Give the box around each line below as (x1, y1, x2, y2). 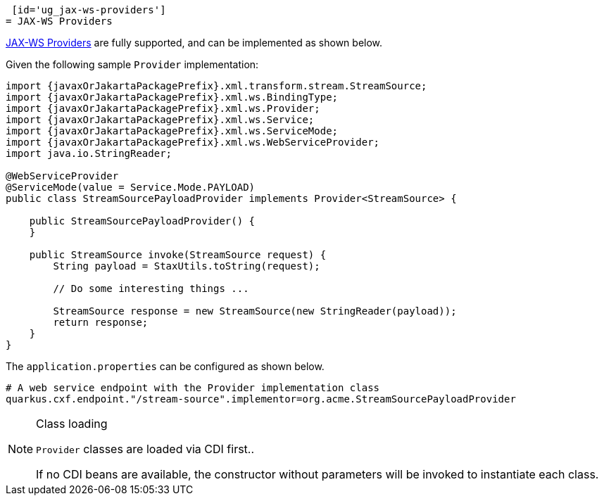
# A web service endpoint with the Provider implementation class (6, 382, 380, 393)
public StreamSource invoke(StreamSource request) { (29, 249, 327, 260)
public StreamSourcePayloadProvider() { (29, 215, 256, 227)
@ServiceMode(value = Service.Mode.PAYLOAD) (6, 182, 256, 193)
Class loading (36, 417, 108, 431)
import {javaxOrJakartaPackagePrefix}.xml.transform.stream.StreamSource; (6, 80, 427, 91)
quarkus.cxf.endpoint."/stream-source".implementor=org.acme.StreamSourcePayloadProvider (6, 393, 516, 405)
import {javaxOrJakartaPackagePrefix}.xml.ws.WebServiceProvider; (6, 137, 380, 148)
